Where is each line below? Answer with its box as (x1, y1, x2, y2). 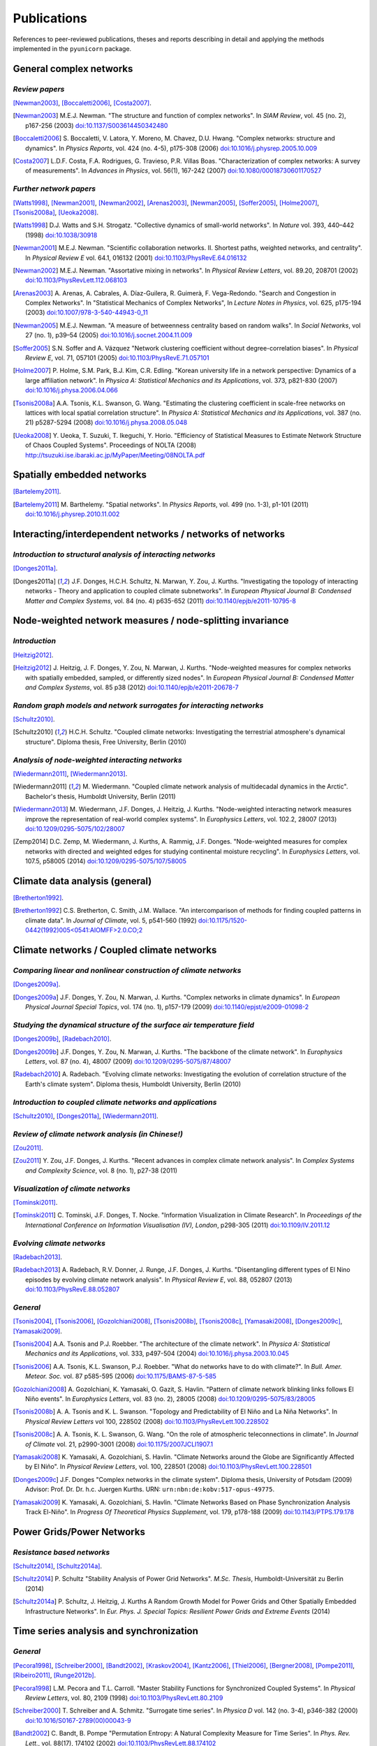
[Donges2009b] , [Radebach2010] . (13, 1034, 112, 1043)
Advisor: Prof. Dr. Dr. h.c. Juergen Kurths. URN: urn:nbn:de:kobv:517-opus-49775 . (25, 1485, 275, 1494)
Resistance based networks (13, 1547, 110, 1557)
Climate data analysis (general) (13, 875, 152, 887)
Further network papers (13, 184, 96, 193)
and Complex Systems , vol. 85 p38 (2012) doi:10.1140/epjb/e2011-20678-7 (25, 683, 239, 691)
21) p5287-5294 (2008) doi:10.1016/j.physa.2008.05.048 (25, 418, 188, 427)
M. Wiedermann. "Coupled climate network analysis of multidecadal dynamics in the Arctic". (82, 782, 348, 791)
